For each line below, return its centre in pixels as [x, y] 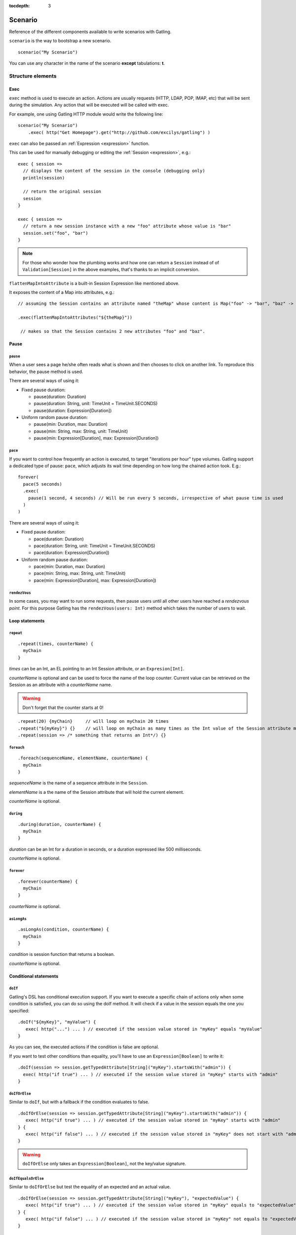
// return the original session [62, 192]
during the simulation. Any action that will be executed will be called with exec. [89, 105]
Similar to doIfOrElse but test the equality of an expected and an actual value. [90, 1187]
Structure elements [33, 76]
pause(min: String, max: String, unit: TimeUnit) [81, 431]
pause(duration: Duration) [60, 396]
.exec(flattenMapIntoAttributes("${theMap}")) [75, 318]
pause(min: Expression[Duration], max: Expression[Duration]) [96, 438]
